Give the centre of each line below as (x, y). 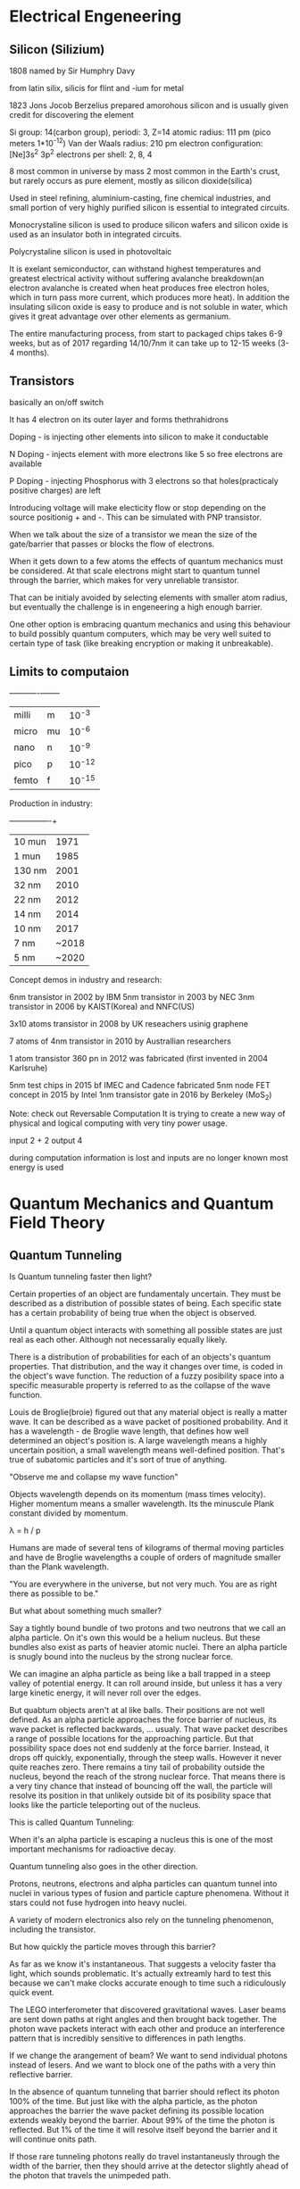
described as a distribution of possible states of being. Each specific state (146, 1303)
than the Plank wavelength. (59, 1567)
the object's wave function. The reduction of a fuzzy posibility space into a (147, 1376)
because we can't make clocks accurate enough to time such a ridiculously (148, 1983)
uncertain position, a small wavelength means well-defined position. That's (147, 1450)
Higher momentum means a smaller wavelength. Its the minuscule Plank (142, 1504)
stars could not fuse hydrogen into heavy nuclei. (98, 1902)
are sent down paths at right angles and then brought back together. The (143, 2019)
